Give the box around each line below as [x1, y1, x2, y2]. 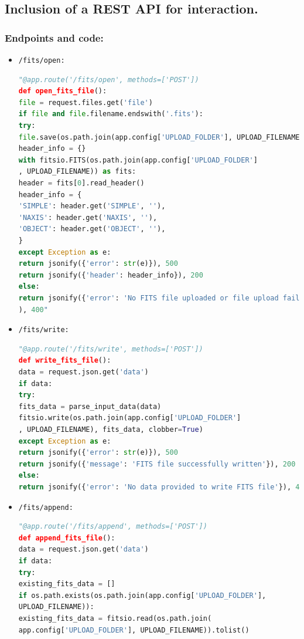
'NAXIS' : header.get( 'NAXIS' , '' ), [18, 213, 158, 222]
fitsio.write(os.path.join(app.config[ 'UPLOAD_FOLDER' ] [18, 414, 241, 422]
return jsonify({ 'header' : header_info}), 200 [18, 271, 203, 279]
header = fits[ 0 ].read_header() [18, 179, 145, 187]
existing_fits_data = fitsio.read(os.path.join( [18, 614, 212, 623]
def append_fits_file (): [18, 533, 115, 542]
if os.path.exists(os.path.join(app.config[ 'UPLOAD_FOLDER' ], [18, 591, 267, 600]
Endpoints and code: [5, 30, 104, 45]
